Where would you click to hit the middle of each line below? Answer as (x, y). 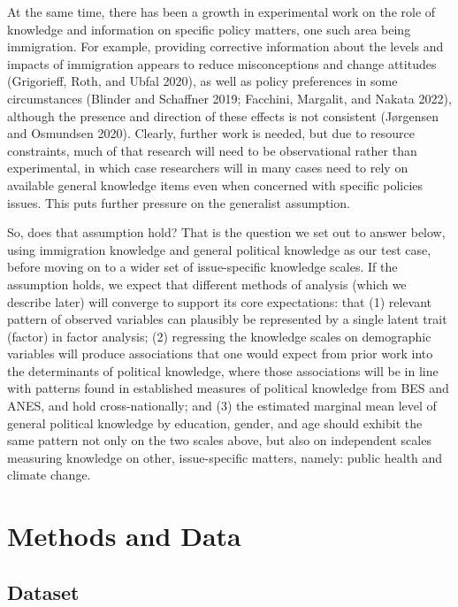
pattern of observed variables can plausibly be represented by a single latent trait (227, 319)
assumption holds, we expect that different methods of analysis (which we (207, 284)
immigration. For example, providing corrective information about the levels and (225, 46)
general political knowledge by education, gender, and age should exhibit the (215, 423)
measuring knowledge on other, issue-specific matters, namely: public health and (225, 457)
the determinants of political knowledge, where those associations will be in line (223, 370)
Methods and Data (124, 536)
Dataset (43, 592)
